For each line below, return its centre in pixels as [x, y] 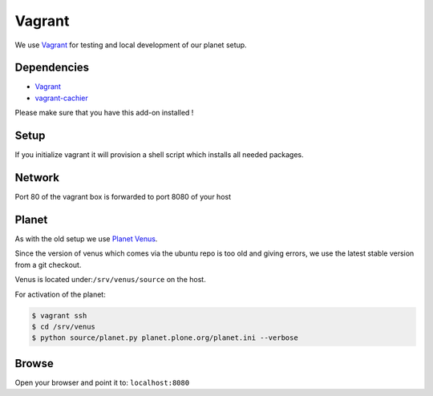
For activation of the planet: [60, 294]
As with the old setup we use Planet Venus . [86, 238]
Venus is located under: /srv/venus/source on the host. [110, 280]
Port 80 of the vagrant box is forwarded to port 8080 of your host [123, 197]
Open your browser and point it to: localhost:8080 [102, 382]
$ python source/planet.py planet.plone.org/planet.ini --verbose [165, 338]
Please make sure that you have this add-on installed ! [104, 113]
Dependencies [52, 68]
